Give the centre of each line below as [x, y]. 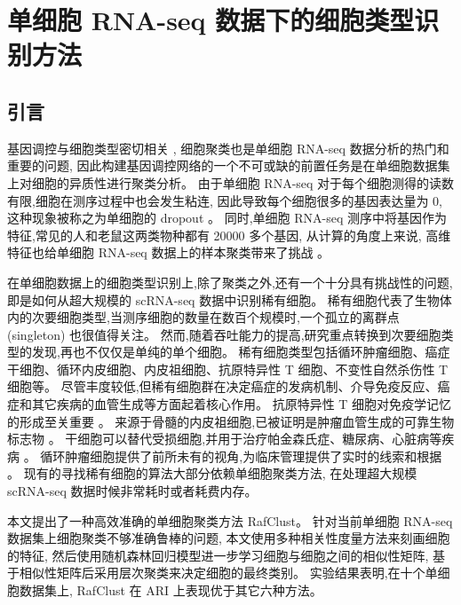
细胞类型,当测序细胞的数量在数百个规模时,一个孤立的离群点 [228, 317]
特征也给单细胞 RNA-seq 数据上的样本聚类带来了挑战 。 [169, 252]
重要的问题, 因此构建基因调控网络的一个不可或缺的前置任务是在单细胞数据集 [229, 165]
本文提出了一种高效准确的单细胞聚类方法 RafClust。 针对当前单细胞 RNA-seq [230, 520]
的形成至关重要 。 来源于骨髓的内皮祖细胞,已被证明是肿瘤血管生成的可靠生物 [231, 421]
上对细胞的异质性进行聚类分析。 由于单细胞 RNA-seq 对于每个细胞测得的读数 [231, 182]
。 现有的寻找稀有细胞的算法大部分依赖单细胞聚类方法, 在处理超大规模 [212, 473]
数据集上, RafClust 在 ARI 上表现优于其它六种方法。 [171, 590]
